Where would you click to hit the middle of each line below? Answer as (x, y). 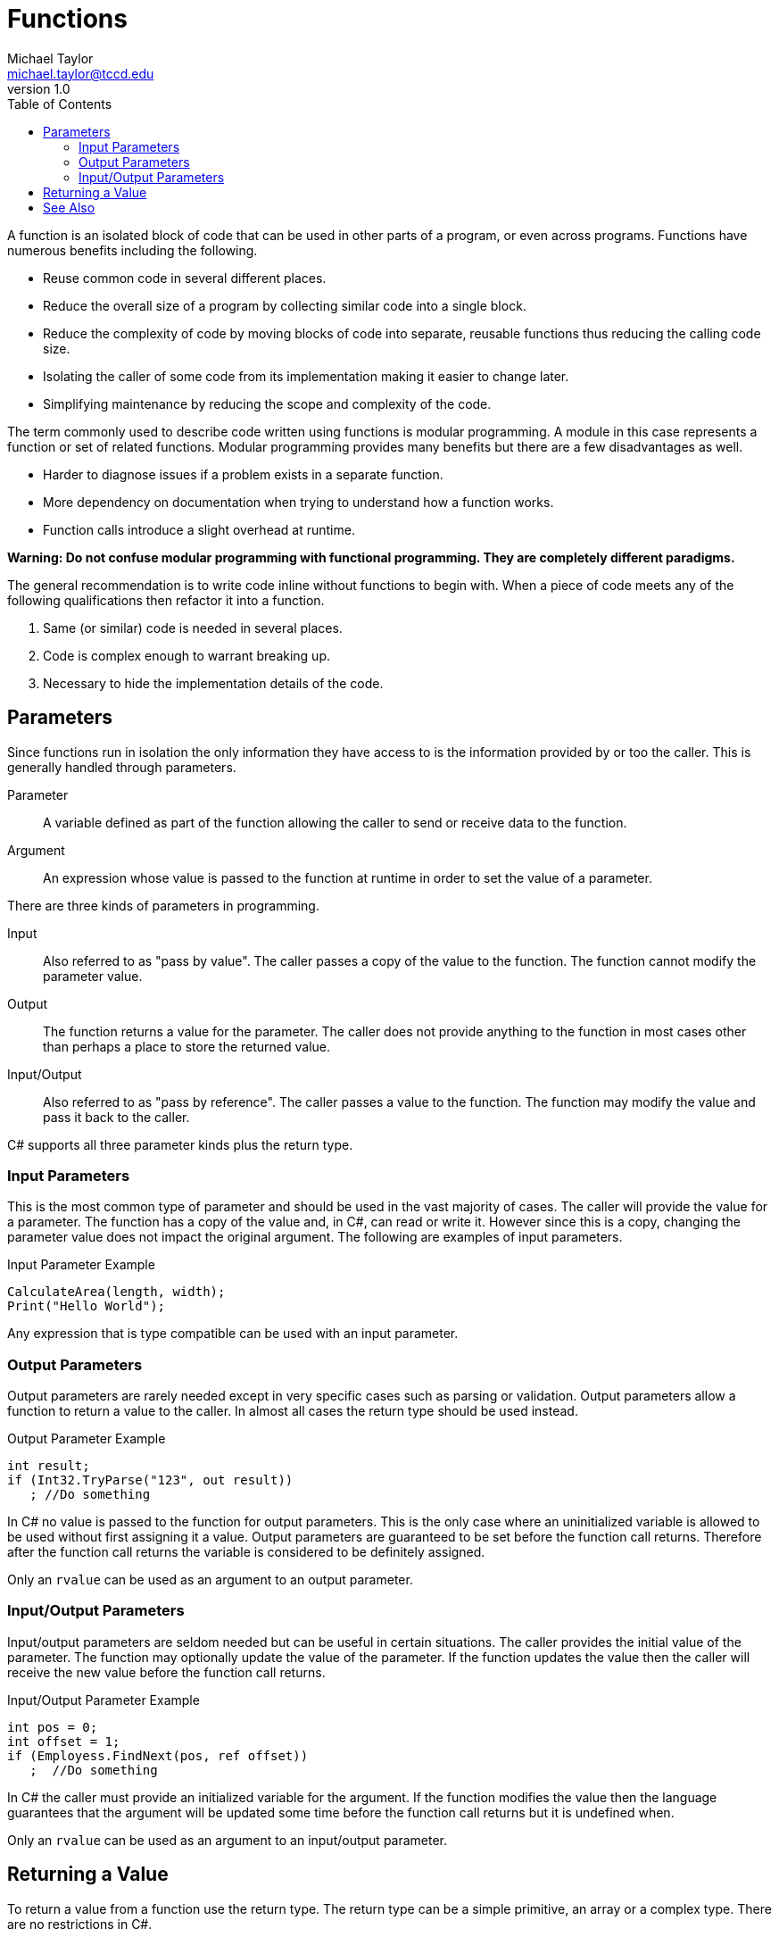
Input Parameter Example (81, 1265)
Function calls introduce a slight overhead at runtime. (199, 529)
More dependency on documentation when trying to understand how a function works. (298, 502)
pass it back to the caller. (116, 1117)
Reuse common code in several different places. (185, 278)
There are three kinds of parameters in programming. (163, 905)
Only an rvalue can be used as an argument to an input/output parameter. (228, 1840)
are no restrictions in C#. (80, 1924)
